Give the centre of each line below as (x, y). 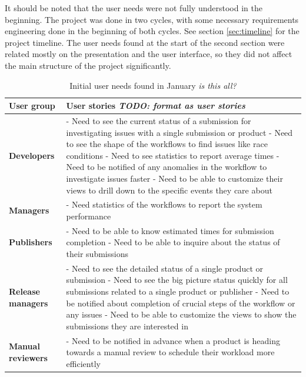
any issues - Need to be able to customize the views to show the (181, 314)
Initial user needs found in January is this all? (153, 85)
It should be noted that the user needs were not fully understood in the (134, 8)
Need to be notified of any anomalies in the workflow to (167, 167)
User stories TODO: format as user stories (156, 106)
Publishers (31, 242)
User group (32, 106)
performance (89, 216)
